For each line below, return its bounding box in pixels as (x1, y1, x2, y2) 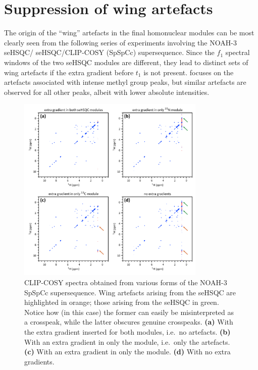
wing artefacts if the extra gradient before (4, 67, 134, 77)
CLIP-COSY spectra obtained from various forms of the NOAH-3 (24, 277, 227, 288)
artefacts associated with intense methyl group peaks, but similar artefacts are (4, 77, 246, 87)
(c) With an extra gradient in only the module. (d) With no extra (24, 346, 231, 357)
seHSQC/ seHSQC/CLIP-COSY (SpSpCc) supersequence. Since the (4, 47, 215, 58)
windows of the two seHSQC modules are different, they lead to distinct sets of (4, 57, 248, 67)
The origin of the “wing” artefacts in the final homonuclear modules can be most (4, 27, 254, 38)
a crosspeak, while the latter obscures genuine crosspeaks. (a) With (24, 316, 233, 327)
